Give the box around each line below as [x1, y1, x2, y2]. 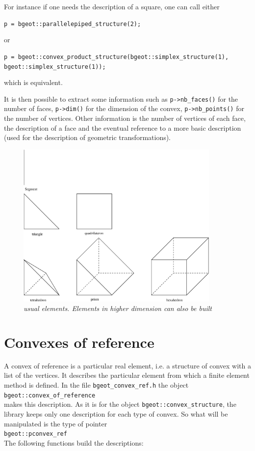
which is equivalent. [4, 77, 63, 87]
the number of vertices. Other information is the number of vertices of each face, [4, 113, 246, 123]
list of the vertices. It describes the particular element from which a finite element [4, 370, 250, 380]
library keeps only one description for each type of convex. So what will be [4, 408, 228, 419]
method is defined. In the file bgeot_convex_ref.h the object [4, 380, 189, 390]
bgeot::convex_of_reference [4, 392, 96, 399]
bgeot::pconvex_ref [4, 430, 67, 438]
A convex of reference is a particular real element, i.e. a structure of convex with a [4, 360, 251, 370]
